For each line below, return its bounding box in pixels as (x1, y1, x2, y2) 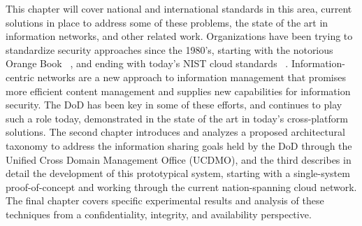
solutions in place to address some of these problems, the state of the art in (6, 15, 328, 29)
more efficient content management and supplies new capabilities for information (6, 83, 351, 98)
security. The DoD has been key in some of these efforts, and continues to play (6, 97, 342, 112)
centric (6, 69, 34, 84)
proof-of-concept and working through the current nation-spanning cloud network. (6, 179, 357, 194)
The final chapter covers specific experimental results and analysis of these (6, 193, 324, 208)
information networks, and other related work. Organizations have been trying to (6, 29, 353, 43)
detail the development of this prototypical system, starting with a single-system (6, 166, 350, 181)
